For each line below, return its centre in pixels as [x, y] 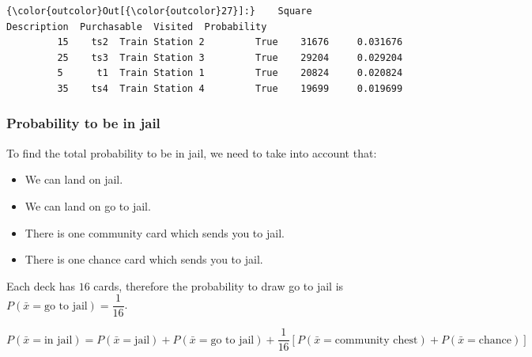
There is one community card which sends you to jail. [155, 232]
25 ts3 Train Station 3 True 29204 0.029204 [230, 57]
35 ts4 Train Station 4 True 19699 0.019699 [230, 88]
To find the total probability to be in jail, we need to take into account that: [192, 152]
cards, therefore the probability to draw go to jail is [219, 285]
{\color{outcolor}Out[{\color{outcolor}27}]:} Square [159, 11]
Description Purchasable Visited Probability [137, 27]
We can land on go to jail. [88, 205]
